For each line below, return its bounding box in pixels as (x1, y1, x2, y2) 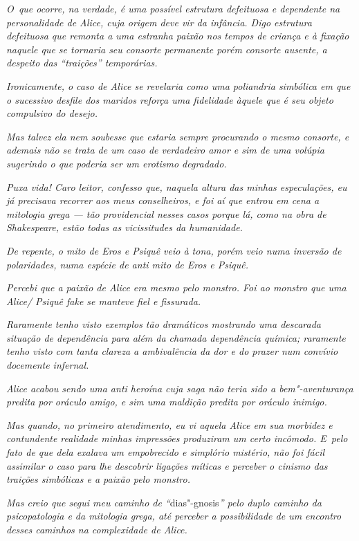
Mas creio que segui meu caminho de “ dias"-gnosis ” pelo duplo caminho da (6, 495, 322, 509)
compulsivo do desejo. (6, 106, 98, 120)
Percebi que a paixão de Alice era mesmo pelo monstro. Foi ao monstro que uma (6, 280, 347, 295)
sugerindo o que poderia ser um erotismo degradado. (6, 156, 227, 170)
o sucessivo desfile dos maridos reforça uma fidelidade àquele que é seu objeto (6, 92, 333, 107)
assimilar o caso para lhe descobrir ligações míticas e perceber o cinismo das (6, 458, 328, 473)
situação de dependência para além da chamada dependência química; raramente (6, 330, 346, 345)
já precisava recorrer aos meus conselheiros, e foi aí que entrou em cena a (6, 193, 320, 208)
